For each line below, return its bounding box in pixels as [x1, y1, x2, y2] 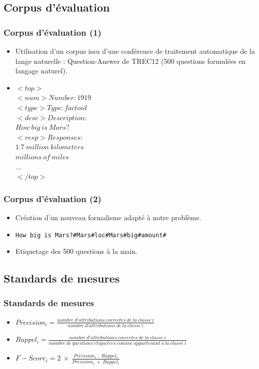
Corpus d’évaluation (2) [4, 192, 102, 205]
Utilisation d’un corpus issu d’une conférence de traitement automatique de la [15, 46, 255, 56]
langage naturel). [15, 65, 68, 76]
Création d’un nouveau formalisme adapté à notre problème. [15, 212, 201, 222]
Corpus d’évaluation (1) [4, 26, 102, 38]
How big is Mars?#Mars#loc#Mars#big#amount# [15, 231, 167, 239]
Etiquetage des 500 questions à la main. [15, 246, 138, 256]
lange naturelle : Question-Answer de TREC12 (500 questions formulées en [15, 55, 246, 66]
